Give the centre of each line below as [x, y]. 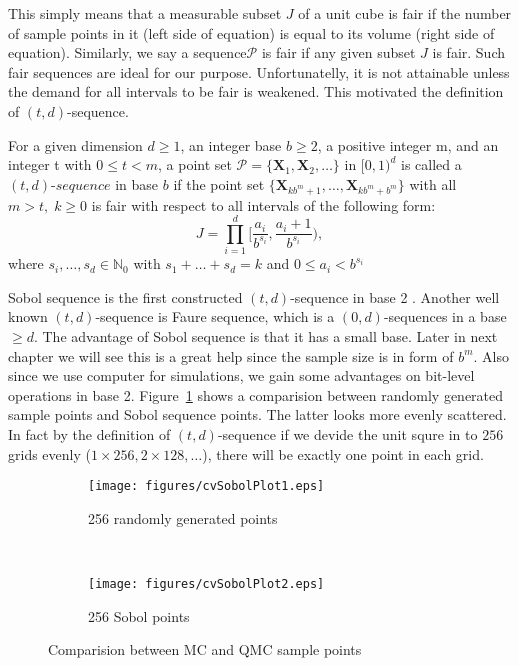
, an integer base [231, 144]
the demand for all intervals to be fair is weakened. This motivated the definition [256, 91]
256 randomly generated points [183, 517]
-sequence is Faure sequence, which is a [215, 316]
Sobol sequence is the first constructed [125, 296]
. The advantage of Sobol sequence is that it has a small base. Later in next [265, 336]
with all [433, 183]
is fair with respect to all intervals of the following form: [263, 204]
